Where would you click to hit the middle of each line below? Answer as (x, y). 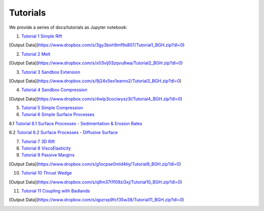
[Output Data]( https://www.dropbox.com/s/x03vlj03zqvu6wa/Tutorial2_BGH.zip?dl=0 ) (96, 63)
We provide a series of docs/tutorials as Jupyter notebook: (68, 27)
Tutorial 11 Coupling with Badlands (56, 191)
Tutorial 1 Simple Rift (42, 36)
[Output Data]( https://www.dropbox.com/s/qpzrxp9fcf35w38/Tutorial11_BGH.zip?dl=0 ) (97, 200)
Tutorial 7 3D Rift (38, 141)
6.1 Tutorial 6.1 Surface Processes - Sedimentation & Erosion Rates (76, 123)
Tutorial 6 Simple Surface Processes (58, 115)
